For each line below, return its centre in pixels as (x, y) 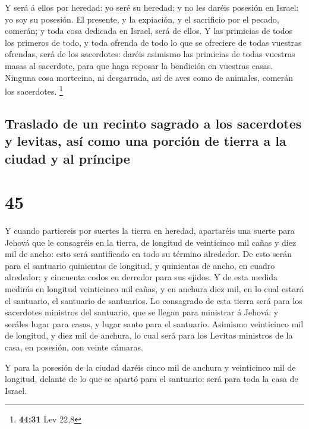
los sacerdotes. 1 (34, 90)
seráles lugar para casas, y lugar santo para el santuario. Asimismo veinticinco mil (154, 323)
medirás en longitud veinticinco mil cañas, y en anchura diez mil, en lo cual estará (154, 289)
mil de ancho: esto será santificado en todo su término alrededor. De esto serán (149, 254)
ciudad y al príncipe (67, 158)
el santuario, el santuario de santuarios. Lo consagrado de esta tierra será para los (154, 300)
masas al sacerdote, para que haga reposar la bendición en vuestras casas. (139, 65)
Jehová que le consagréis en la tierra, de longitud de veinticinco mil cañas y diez (151, 242)
